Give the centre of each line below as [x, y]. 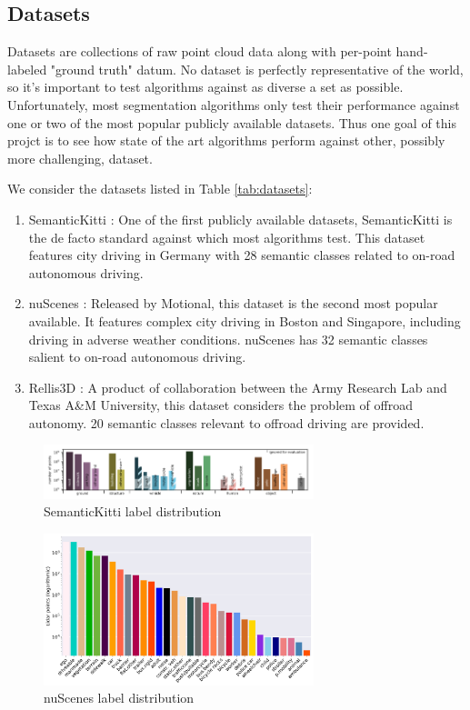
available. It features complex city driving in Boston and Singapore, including [245, 320]
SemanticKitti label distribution [133, 511]
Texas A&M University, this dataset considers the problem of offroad [220, 405]
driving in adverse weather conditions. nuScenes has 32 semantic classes [228, 339]
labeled [27, 69]
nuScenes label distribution [119, 698]
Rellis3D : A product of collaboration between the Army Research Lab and [238, 387]
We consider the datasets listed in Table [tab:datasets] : [160, 189]
